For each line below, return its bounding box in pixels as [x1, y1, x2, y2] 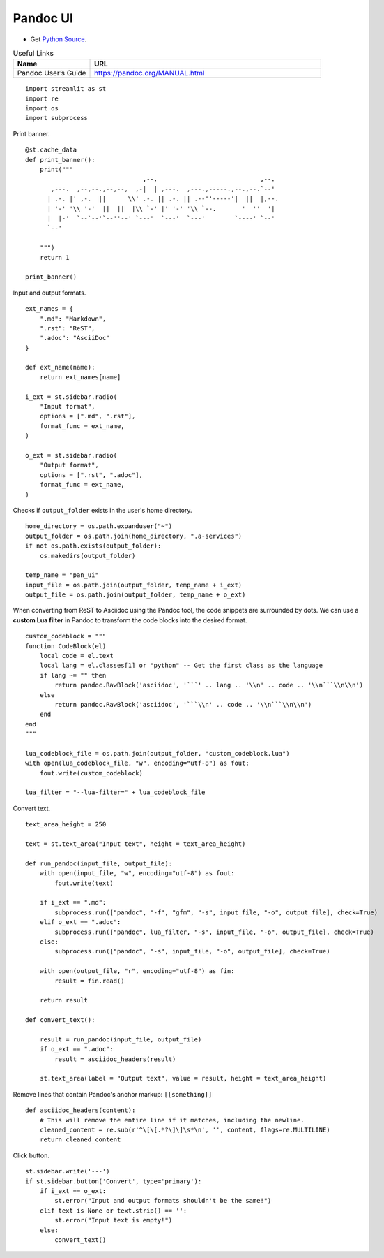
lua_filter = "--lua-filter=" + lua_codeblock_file [25, 789, 206, 796]
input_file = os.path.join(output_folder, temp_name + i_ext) [25, 580, 243, 589]
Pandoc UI [13, 10, 73, 26]
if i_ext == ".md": [39, 898, 107, 907]
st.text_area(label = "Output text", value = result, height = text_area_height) [39, 1074, 327, 1083]
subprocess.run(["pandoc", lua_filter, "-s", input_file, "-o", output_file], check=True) [54, 928, 374, 936]
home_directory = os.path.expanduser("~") [25, 522, 173, 530]
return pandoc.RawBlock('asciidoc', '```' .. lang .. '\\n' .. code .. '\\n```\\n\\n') [54, 681, 364, 689]
